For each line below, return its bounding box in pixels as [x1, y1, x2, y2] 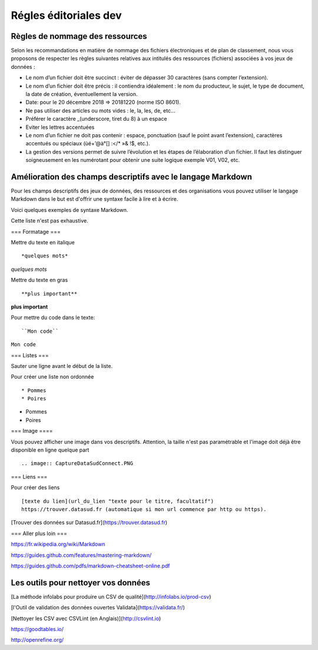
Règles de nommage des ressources [11, 31, 147, 41]
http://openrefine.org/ [11, 636, 64, 644]
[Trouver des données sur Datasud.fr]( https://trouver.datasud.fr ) [11, 519, 168, 526]
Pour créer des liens [11, 484, 60, 491]
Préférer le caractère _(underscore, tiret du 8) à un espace [25, 115, 167, 122]
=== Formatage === [11, 228, 61, 235]
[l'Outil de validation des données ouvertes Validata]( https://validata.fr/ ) [11, 604, 185, 611]
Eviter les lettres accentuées [25, 124, 95, 131]
